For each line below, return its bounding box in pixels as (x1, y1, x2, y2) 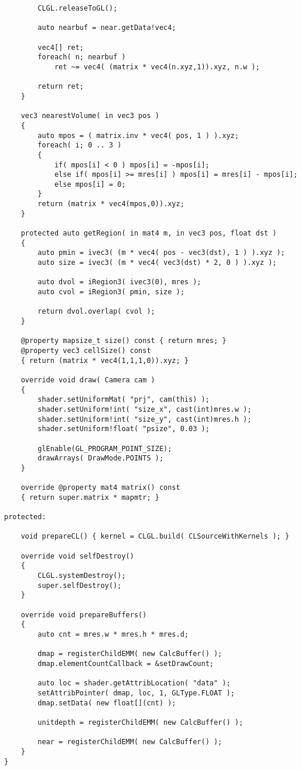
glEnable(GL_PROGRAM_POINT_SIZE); (37, 444, 172, 453)
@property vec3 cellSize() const (20, 346, 151, 355)
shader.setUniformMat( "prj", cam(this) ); (37, 395, 210, 404)
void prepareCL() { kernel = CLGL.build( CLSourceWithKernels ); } (20, 532, 289, 541)
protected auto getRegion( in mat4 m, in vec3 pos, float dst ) (20, 229, 277, 238)
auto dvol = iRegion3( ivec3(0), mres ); (37, 278, 201, 287)
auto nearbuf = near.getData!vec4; (37, 23, 176, 32)
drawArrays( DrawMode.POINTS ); (37, 454, 164, 463)
